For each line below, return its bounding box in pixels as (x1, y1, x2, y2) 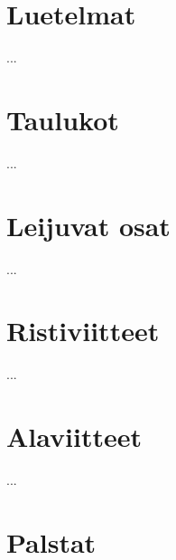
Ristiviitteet (6, 312, 160, 349)
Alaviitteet (6, 418, 142, 455)
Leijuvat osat (6, 206, 171, 243)
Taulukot (6, 100, 119, 138)
